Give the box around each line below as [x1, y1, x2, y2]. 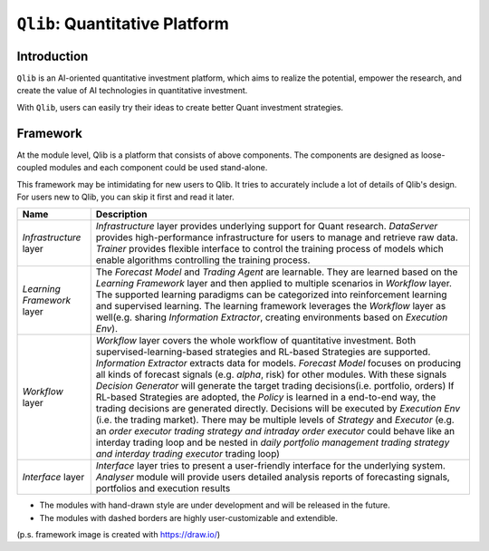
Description [95, 208, 148, 221]
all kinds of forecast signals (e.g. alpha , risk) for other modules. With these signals [95, 368, 447, 381]
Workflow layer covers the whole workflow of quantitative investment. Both [95, 334, 417, 347]
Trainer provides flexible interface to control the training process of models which [95, 243, 444, 256]
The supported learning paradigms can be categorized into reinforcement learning [95, 288, 447, 301]
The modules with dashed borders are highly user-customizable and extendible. [39, 512, 339, 523]
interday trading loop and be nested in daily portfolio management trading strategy [95, 436, 450, 449]
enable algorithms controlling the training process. [95, 254, 311, 266]
